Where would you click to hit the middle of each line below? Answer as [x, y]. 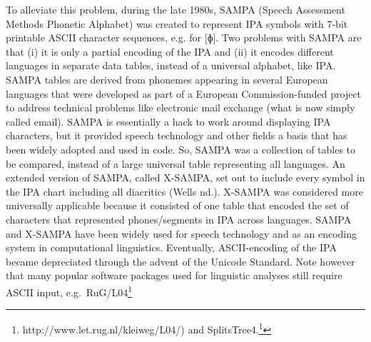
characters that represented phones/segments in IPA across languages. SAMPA [179, 219]
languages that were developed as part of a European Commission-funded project [184, 93]
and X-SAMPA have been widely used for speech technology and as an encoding [182, 233]
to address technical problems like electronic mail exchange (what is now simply [181, 107]
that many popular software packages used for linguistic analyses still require [174, 275]
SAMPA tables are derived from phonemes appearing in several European [167, 79]
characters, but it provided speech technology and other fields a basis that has [177, 135]
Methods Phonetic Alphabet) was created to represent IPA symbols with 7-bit [177, 23]
